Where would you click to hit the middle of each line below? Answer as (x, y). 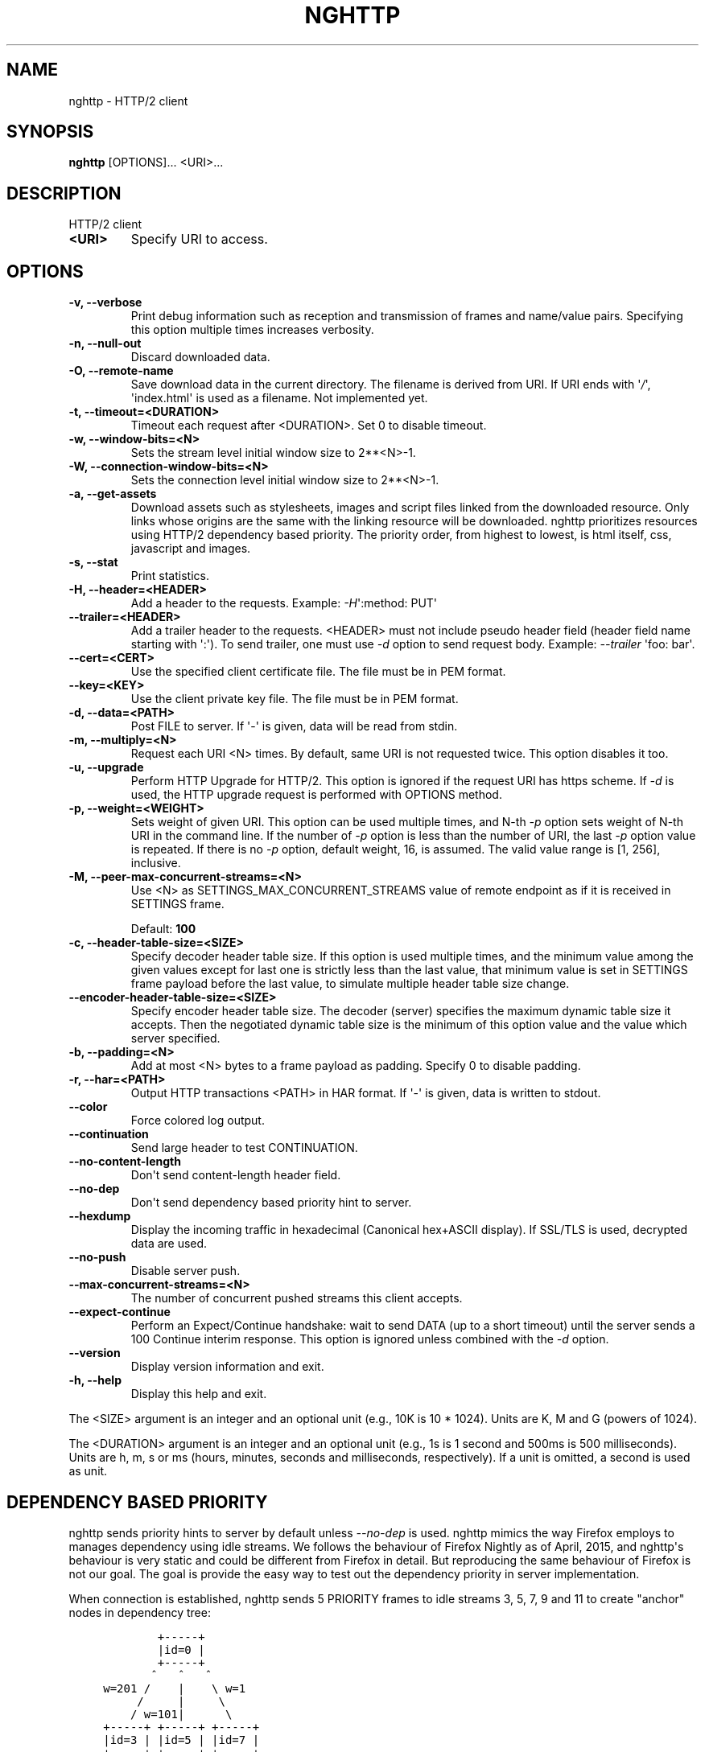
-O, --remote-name (121, 371)
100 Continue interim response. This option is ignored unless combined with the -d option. (370, 1339)
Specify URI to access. (199, 239)
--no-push (97, 1257)
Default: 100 (163, 929)
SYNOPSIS (50, 132)
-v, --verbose (105, 302)
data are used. (169, 1244)
